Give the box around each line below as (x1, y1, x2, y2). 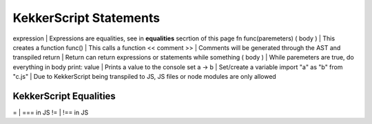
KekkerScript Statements (12, 10, 161, 25)
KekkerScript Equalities (12, 90, 116, 102)
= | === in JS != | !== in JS (12, 108, 89, 116)
